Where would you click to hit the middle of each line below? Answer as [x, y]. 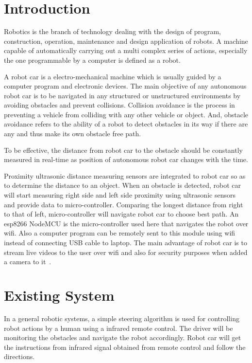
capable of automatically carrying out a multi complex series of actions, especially [126, 50]
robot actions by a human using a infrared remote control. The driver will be [118, 328]
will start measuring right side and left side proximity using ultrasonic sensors [120, 195]
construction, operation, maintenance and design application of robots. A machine [126, 41]
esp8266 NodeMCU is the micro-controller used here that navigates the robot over [126, 223]
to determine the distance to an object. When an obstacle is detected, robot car [122, 185]
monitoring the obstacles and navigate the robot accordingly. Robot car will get [123, 337]
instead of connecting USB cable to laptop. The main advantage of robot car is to [126, 242]
